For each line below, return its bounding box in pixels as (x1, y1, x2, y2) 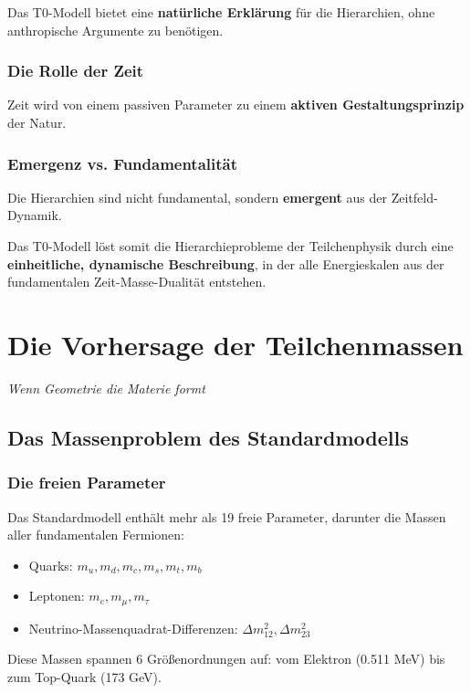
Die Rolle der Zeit (7, 59, 144, 82)
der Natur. (7, 113, 67, 131)
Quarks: (28, 555, 73, 574)
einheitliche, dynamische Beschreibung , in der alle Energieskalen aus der (7, 254, 445, 273)
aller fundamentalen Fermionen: (7, 525, 184, 544)
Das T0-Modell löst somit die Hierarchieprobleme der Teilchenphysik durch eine (7, 236, 454, 255)
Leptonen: (28, 586, 85, 605)
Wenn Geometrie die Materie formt (7, 378, 205, 397)
